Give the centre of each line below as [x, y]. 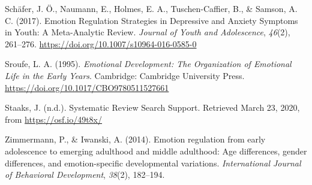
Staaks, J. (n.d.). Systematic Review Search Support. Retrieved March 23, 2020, [152, 107]
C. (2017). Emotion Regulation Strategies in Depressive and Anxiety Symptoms [151, 20]
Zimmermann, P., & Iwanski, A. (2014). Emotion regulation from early [135, 139]
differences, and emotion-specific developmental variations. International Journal [153, 163]
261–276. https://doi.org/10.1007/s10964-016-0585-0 [101, 43]
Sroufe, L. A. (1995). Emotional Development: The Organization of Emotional [148, 64]
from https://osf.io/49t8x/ [54, 119]
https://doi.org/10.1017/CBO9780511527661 [87, 87]
